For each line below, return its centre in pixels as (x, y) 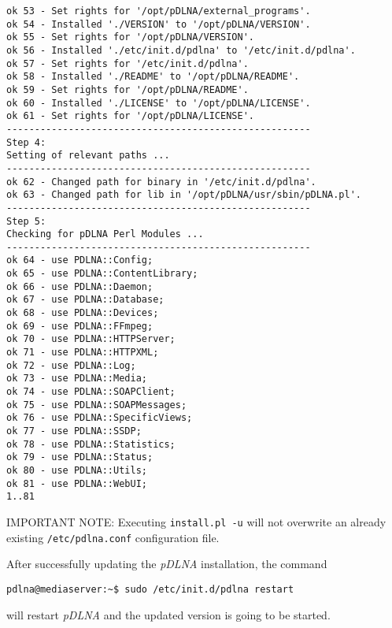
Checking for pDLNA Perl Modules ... (105, 234)
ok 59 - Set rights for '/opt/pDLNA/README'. (128, 89)
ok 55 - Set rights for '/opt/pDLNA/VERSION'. (130, 37)
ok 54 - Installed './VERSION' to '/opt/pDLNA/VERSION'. (159, 24)
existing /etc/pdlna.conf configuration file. (113, 537)
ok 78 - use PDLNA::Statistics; (91, 444)
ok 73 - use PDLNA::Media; (77, 379)
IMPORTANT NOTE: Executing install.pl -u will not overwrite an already (196, 521)
